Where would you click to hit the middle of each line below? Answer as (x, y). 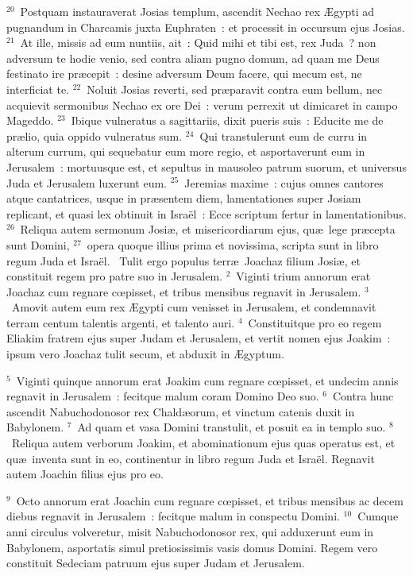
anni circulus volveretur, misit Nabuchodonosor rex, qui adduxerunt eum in (190, 532)
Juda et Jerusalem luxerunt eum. (87, 182)
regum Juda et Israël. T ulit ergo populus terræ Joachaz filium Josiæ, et (183, 260)
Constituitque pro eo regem (315, 322)
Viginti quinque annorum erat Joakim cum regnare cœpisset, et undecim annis (207, 380)
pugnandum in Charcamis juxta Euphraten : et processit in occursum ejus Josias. (206, 27)
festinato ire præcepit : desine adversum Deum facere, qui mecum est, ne (184, 73)
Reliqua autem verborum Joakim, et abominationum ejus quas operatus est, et (203, 443)
